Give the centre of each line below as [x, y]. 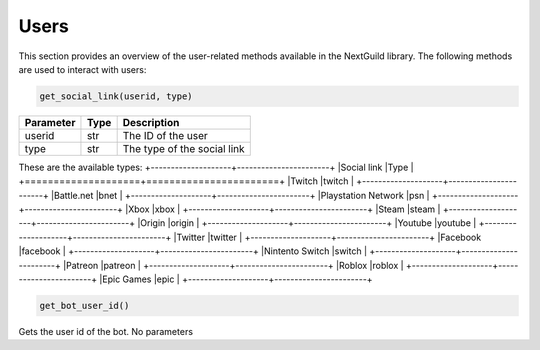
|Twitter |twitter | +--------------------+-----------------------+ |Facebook [327, 237]
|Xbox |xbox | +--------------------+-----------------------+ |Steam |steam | [283, 209]
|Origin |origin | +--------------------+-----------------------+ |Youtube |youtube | [306, 223]
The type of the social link [183, 148]
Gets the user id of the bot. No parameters [106, 331]
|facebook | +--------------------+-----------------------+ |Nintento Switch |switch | [193, 251]
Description [151, 122]
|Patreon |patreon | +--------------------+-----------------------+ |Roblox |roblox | [233, 265]
